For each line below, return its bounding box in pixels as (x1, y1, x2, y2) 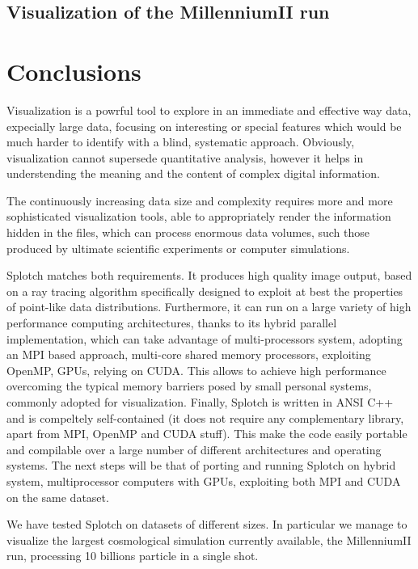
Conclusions (6, 54, 141, 87)
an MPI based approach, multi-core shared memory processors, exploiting (6, 346, 371, 363)
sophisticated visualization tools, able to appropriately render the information (6, 208, 391, 225)
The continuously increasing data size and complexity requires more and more (6, 192, 393, 209)
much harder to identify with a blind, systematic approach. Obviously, (6, 133, 355, 150)
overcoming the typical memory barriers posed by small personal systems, (6, 377, 372, 394)
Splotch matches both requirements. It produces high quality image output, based (6, 267, 412, 284)
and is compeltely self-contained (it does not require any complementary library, (6, 409, 404, 426)
